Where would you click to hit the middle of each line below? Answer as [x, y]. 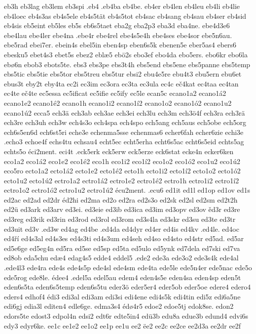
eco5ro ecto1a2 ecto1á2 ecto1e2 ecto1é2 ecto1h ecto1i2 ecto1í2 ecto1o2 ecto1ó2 [122, 171]
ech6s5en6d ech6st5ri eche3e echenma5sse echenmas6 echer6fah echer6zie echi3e [124, 132]
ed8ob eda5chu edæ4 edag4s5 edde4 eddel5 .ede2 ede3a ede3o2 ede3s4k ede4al [121, 258]
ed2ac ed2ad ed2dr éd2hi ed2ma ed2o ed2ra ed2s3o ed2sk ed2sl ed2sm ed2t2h [121, 199]
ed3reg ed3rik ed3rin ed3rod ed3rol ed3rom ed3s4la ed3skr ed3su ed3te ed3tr [120, 219]
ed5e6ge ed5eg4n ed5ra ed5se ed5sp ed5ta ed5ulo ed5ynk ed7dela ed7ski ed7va [122, 248]
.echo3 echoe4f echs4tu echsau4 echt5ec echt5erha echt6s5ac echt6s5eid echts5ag [124, 142]
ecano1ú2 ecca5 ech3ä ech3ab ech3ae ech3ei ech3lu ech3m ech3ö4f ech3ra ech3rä [125, 112]
